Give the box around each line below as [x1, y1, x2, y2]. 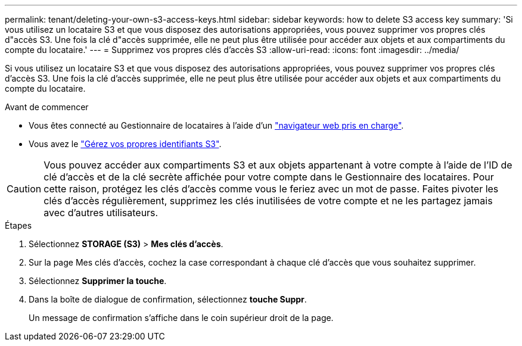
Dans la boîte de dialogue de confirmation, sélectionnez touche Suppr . [29, 294, 307, 304]
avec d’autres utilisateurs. [44, 207, 159, 219]
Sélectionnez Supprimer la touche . [29, 276, 167, 286]
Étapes [5, 220, 32, 230]
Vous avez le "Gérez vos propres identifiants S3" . [29, 139, 222, 149]
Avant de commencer [5, 102, 89, 112]
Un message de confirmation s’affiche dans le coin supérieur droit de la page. [29, 313, 334, 323]
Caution [7, 183, 42, 195]
